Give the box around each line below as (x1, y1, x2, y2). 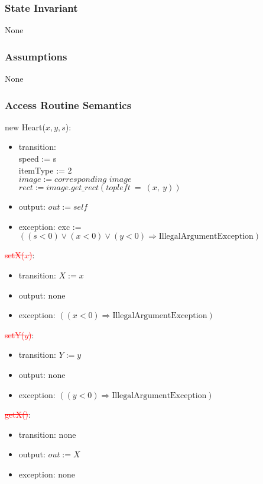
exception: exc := (18, 220, 82, 232)
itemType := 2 (18, 164, 72, 176)
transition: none (18, 428, 76, 440)
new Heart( (5, 120, 46, 133)
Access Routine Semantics (5, 97, 132, 112)
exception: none (18, 467, 76, 480)
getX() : (5, 408, 31, 421)
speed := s (18, 152, 57, 165)
